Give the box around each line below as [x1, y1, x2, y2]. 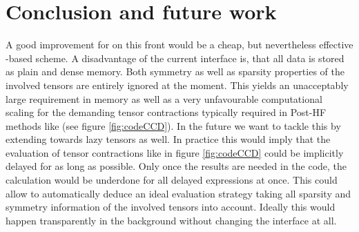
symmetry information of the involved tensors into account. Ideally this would [6, 200, 336, 214]
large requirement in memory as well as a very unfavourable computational [6, 91, 322, 106]
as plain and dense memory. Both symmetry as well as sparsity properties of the [6, 64, 345, 79]
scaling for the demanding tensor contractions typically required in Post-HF [6, 105, 327, 119]
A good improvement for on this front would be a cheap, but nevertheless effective [6, 37, 353, 52]
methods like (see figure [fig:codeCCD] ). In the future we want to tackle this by [6, 118, 341, 133]
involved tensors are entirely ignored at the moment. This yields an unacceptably [6, 77, 349, 92]
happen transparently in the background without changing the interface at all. [6, 213, 337, 227]
